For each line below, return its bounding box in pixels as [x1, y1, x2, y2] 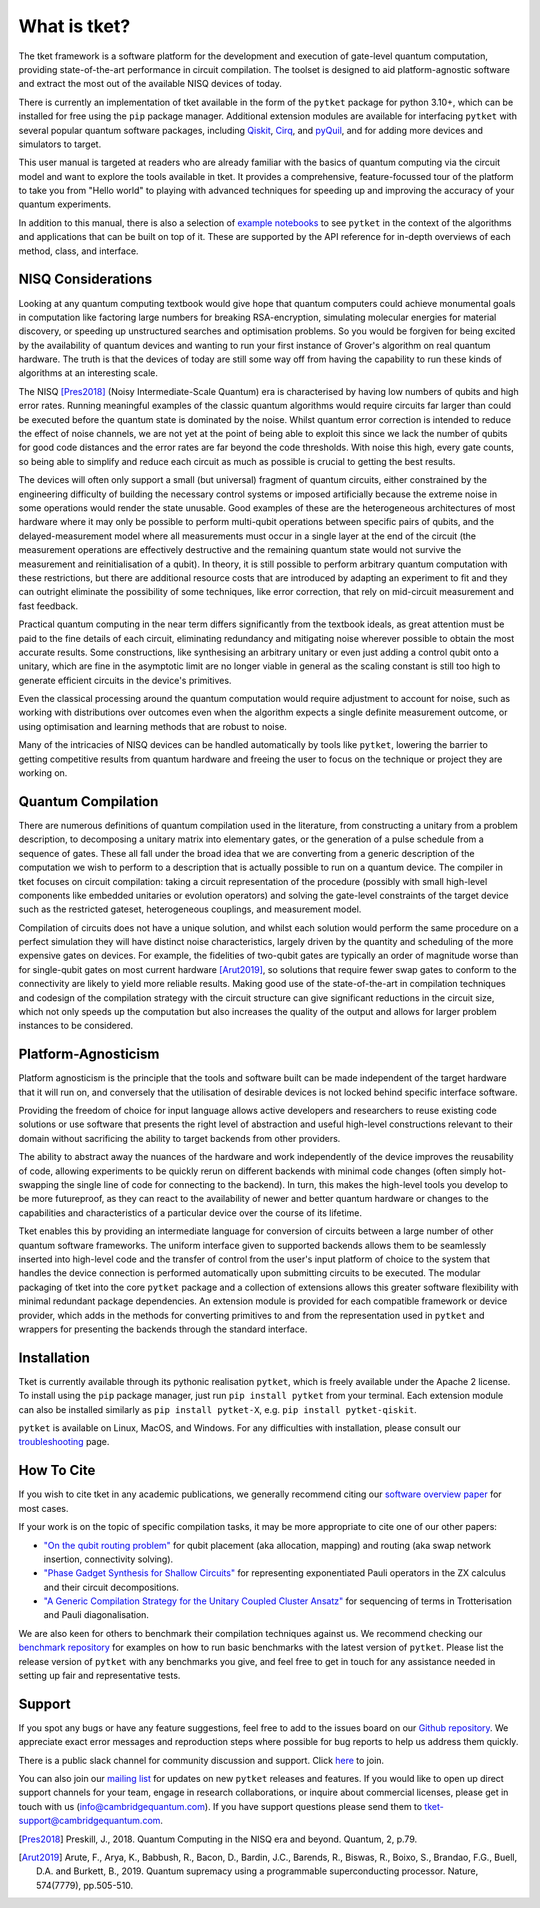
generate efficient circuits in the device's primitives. [18, 674, 232, 686]
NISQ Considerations [18, 271, 153, 288]
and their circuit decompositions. [43, 1581, 180, 1593]
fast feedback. [18, 600, 79, 612]
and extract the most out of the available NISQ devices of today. [18, 78, 282, 90]
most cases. [18, 1502, 69, 1514]
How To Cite [18, 1462, 96, 1479]
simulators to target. [18, 138, 102, 150]
